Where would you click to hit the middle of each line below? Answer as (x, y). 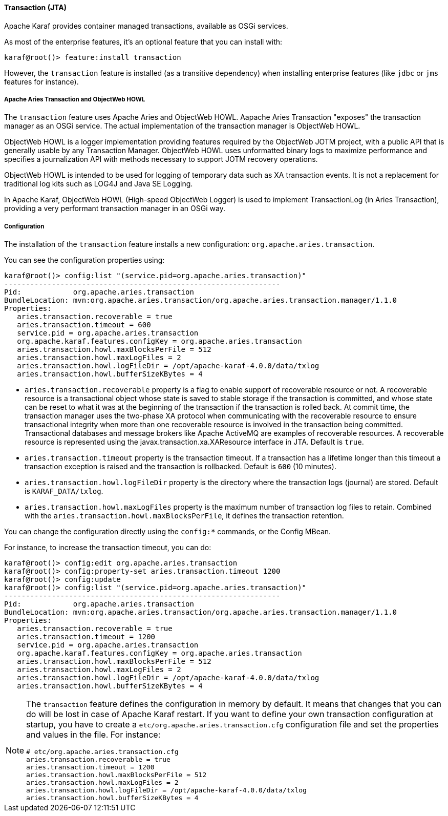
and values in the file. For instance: (93, 735)
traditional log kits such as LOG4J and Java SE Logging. (99, 184)
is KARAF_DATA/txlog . (64, 491)
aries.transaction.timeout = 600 (84, 325)
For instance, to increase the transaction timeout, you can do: (108, 548)
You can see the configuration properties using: (84, 260)
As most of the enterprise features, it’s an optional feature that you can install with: (143, 41)
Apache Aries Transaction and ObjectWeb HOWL (75, 99)
